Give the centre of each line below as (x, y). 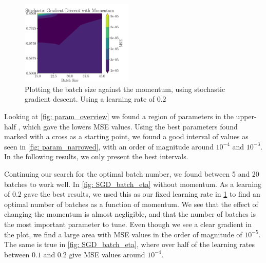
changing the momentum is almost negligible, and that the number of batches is (130, 214)
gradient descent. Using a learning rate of (90, 99)
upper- (246, 116)
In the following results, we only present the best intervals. (96, 156)
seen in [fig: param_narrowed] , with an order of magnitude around (109, 146)
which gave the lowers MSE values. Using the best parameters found (130, 126)
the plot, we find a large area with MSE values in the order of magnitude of (123, 234)
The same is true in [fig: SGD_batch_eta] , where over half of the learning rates (129, 244)
